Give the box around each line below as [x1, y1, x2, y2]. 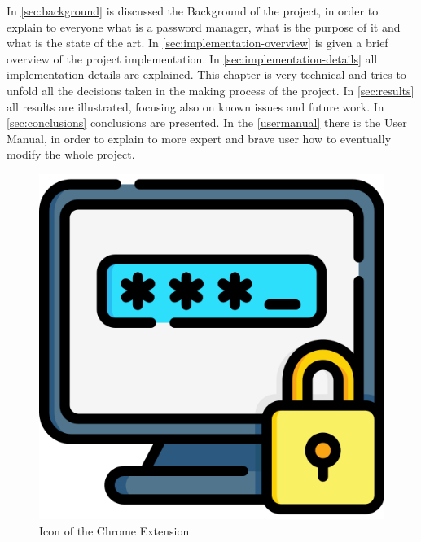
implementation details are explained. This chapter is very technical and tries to [7, 66, 406, 83]
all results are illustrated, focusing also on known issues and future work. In [7, 98, 384, 115]
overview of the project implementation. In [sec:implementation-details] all [7, 50, 378, 67]
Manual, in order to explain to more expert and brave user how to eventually [7, 129, 392, 146]
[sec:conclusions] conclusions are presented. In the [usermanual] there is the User [7, 114, 407, 131]
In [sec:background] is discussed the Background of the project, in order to [7, 2, 379, 19]
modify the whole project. [7, 146, 135, 163]
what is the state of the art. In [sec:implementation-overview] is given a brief [7, 34, 388, 51]
